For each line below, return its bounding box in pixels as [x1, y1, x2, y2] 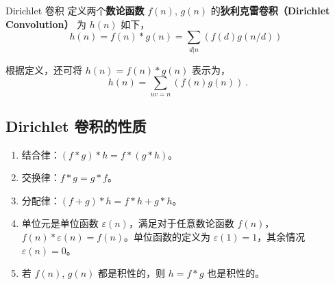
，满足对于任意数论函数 [128, 216, 234, 230]
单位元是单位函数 [21, 216, 99, 230]
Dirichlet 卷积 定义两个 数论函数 [5, 3, 145, 17]
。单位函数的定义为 [124, 230, 211, 244]
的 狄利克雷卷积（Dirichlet [210, 3, 330, 17]
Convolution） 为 [5, 16, 87, 31]
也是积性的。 [207, 266, 265, 280]
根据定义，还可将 [5, 62, 82, 77]
